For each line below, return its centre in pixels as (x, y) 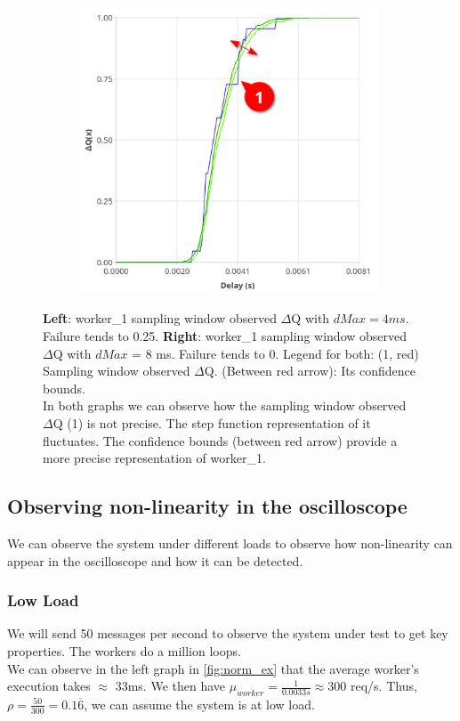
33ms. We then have (170, 686)
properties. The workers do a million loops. (124, 650)
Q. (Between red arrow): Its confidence (310, 371)
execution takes (49, 686)
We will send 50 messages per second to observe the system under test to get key (228, 633)
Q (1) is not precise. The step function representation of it (212, 423)
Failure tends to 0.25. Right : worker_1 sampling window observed (225, 336)
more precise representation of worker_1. (154, 458)
